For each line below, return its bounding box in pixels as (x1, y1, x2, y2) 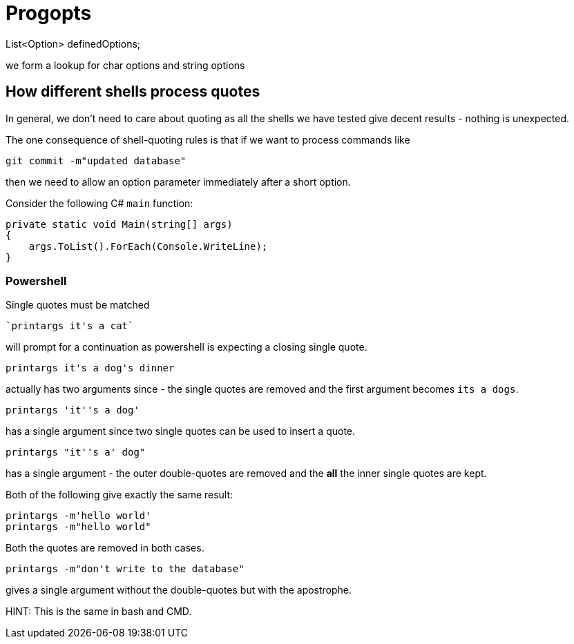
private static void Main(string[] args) (6, 218, 233, 230)
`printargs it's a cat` (6, 320, 134, 332)
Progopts (6, 1, 92, 25)
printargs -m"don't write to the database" (6, 563, 245, 575)
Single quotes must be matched (6, 299, 150, 311)
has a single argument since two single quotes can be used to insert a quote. (6, 425, 356, 438)
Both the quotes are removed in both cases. (6, 542, 204, 554)
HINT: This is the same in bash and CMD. (6, 605, 192, 618)
